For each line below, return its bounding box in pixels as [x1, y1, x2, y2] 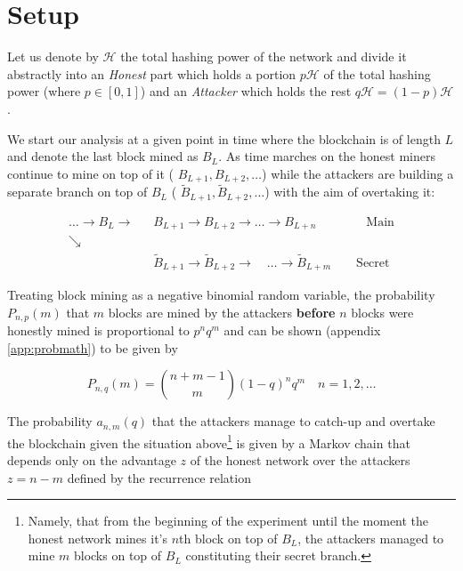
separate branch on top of [7, 182, 148, 201]
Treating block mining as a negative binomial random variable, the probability [7, 285, 435, 304]
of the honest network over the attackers [190, 450, 410, 469]
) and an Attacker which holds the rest [140, 82, 352, 101]
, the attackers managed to [297, 528, 444, 547]
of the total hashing [323, 64, 431, 83]
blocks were [351, 302, 414, 321]
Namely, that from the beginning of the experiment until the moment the [28, 511, 429, 530]
